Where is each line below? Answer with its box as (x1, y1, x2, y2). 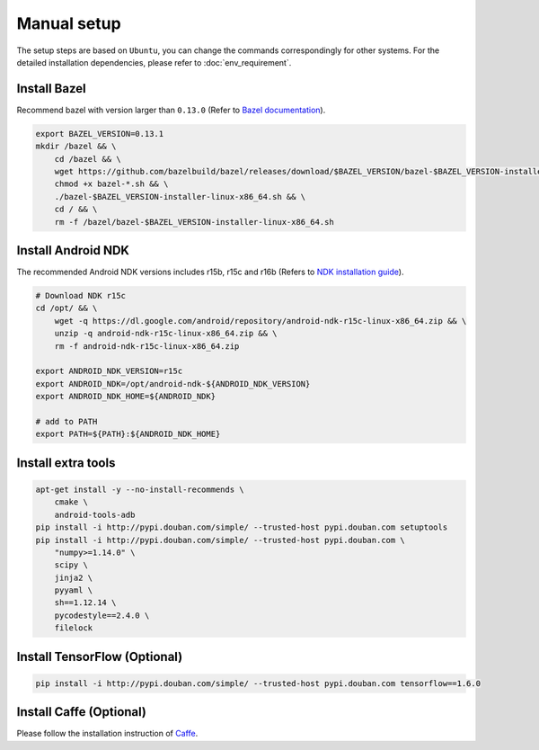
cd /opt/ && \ (35, 303, 98, 314)
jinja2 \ (54, 572, 93, 583)
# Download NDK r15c (35, 290, 126, 301)
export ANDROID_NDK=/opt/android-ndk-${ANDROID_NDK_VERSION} (35, 379, 311, 388)
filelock (54, 623, 93, 633)
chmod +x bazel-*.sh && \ (54, 179, 169, 189)
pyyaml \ (54, 585, 93, 595)
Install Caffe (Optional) (16, 704, 147, 719)
